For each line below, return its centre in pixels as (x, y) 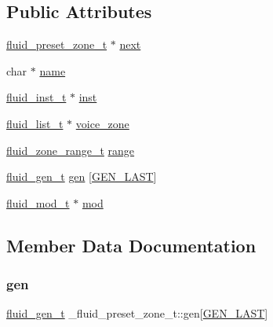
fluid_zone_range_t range (71, 150)
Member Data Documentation (131, 245)
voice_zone (102, 123)
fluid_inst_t (36, 97)
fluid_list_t (35, 123)
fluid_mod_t (38, 202)
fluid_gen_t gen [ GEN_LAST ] (82, 176)
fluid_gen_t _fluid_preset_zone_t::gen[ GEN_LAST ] (137, 313)
